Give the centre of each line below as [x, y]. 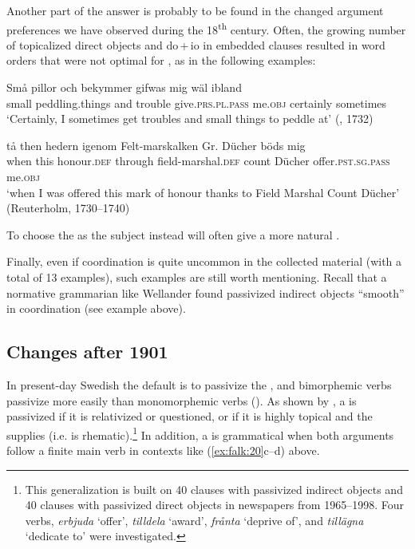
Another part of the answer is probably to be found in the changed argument [195, 10]
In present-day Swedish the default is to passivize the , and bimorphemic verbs [199, 384]
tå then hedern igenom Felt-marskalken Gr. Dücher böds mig [156, 145]
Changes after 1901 [87, 352]
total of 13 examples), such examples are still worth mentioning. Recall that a [197, 276]
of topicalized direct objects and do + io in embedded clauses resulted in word [196, 44]
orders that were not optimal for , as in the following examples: [161, 60]
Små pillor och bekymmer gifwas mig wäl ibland [124, 87]
